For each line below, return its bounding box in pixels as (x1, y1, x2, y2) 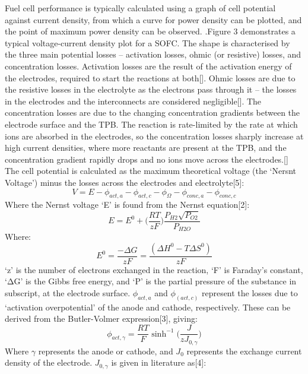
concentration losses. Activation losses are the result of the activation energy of (5, 59, 292, 72)
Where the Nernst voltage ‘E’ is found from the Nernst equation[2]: (5, 198, 250, 211)
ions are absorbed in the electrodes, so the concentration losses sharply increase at (5, 129, 304, 142)
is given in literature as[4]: (111, 356, 207, 369)
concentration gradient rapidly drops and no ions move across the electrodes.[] (5, 153, 288, 165)
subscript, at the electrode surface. (5, 287, 131, 299)
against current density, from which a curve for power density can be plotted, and (5, 13, 302, 26)
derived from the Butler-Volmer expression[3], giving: (5, 312, 198, 325)
